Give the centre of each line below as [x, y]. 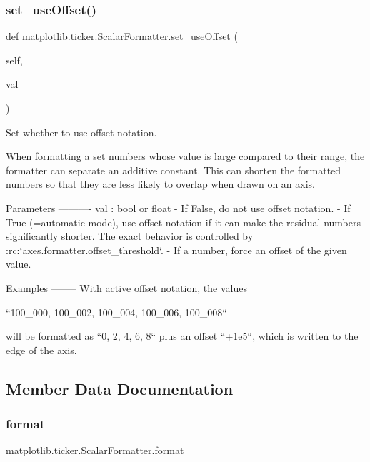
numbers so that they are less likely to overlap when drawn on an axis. [160, 184]
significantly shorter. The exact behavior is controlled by [130, 236]
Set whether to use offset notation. [81, 132]
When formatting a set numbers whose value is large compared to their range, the [185, 156]
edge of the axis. [41, 350]
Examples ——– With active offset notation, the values [126, 287]
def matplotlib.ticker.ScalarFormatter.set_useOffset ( [122, 36]
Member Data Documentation [120, 388]
